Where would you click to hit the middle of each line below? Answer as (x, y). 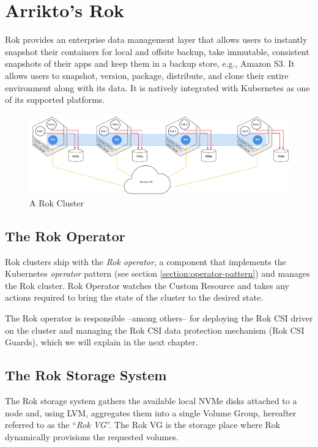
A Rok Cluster (57, 202)
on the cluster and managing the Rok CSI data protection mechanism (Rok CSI (155, 330)
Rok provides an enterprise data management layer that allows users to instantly (156, 39)
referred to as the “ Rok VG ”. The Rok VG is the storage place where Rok (143, 425)
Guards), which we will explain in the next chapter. (102, 342)
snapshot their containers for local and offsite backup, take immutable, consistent (157, 51)
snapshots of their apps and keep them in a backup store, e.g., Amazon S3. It (150, 63)
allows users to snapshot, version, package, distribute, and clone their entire (147, 75)
